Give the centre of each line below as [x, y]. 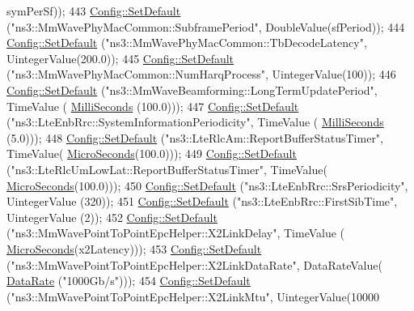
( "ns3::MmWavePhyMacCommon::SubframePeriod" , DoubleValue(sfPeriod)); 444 [206, 26]
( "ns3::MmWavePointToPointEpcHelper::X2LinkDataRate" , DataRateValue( [194, 264]
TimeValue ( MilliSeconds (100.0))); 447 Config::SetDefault [153, 106]
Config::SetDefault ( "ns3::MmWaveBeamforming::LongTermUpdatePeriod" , [192, 89]
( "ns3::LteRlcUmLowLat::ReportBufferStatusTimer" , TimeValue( [167, 169]
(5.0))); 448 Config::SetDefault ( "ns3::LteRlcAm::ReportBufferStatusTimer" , [195, 137]
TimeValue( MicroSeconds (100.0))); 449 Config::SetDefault [152, 153]
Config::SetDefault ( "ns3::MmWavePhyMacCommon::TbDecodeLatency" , [187, 43]
